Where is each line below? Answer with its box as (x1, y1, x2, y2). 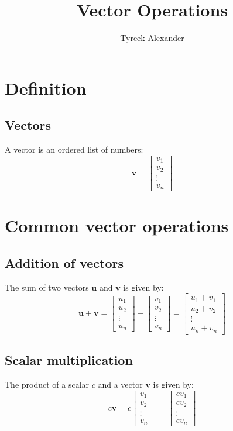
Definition (5, 75, 87, 99)
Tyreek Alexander (120, 32, 184, 44)
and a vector (98, 378, 143, 391)
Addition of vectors (5, 253, 124, 271)
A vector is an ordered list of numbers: (5, 143, 143, 156)
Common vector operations (5, 213, 229, 237)
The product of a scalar (5, 378, 90, 391)
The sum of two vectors (5, 281, 89, 293)
